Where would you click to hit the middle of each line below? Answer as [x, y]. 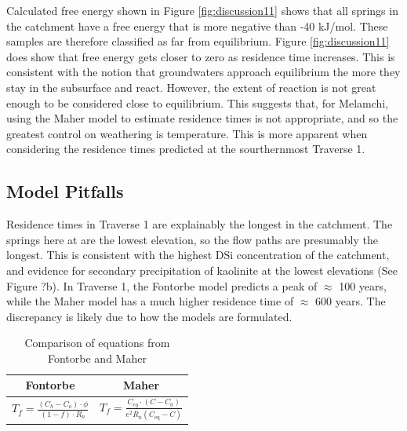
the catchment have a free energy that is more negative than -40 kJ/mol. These [197, 26]
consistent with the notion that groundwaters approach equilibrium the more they [203, 72]
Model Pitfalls [65, 191]
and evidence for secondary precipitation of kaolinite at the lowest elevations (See [202, 270]
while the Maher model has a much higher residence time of [150, 301]
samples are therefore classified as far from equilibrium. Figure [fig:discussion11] [198, 41]
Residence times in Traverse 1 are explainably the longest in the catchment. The [200, 224]
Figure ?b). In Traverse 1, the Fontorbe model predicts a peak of [162, 285]
